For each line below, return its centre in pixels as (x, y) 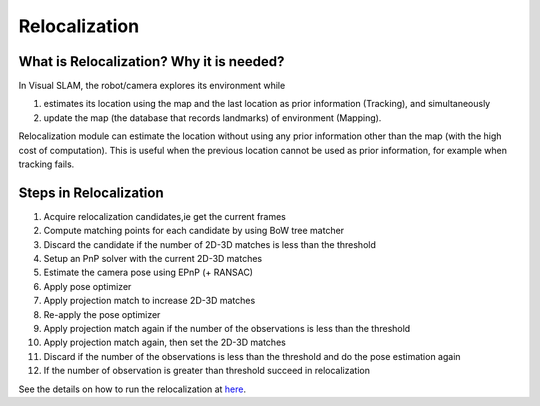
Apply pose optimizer (87, 286)
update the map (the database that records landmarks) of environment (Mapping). (212, 117)
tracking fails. (46, 164)
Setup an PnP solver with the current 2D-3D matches (153, 259)
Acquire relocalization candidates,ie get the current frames (165, 216)
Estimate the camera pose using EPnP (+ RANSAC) (148, 272)
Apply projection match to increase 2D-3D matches (149, 301)
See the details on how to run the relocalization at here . (132, 389)
